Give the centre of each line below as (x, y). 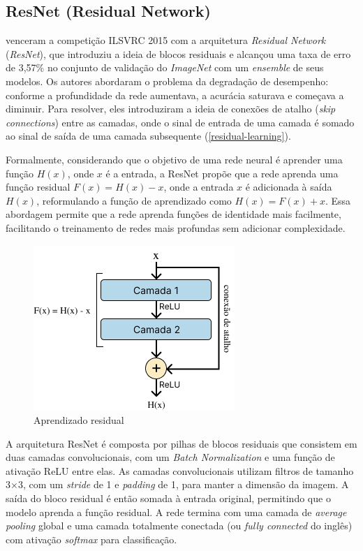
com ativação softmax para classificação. (91, 539)
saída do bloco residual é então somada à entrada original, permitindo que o (168, 498)
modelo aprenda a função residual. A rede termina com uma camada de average (176, 512)
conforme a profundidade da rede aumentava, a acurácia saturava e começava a (175, 95)
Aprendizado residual (79, 420)
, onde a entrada (199, 187)
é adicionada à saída (289, 187)
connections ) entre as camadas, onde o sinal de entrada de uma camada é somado (180, 122)
